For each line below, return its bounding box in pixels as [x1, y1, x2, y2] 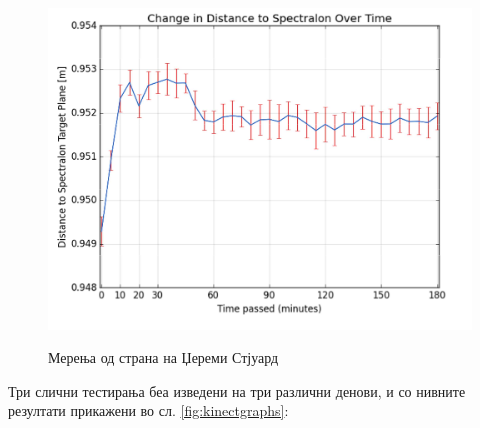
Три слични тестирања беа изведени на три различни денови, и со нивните [8, 380, 466, 401]
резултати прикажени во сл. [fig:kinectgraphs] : [8, 400, 289, 421]
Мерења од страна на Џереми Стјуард [48, 347, 279, 368]
